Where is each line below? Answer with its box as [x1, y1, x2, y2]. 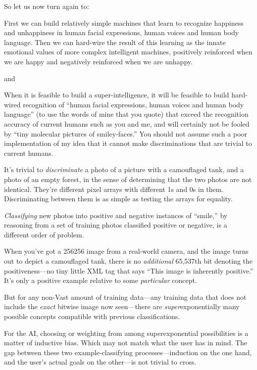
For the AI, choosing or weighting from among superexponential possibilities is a [4, 327, 249, 338]
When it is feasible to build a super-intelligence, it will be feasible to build [4, 90, 229, 100]
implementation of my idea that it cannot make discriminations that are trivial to [4, 138, 252, 148]
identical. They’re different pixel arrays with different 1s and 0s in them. [4, 184, 224, 194]
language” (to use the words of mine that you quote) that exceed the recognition [4, 109, 249, 119]
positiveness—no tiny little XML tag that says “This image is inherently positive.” [4, 265, 254, 276]
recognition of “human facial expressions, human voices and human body [23, 99, 244, 109]
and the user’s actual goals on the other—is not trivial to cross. [4, 357, 197, 367]
